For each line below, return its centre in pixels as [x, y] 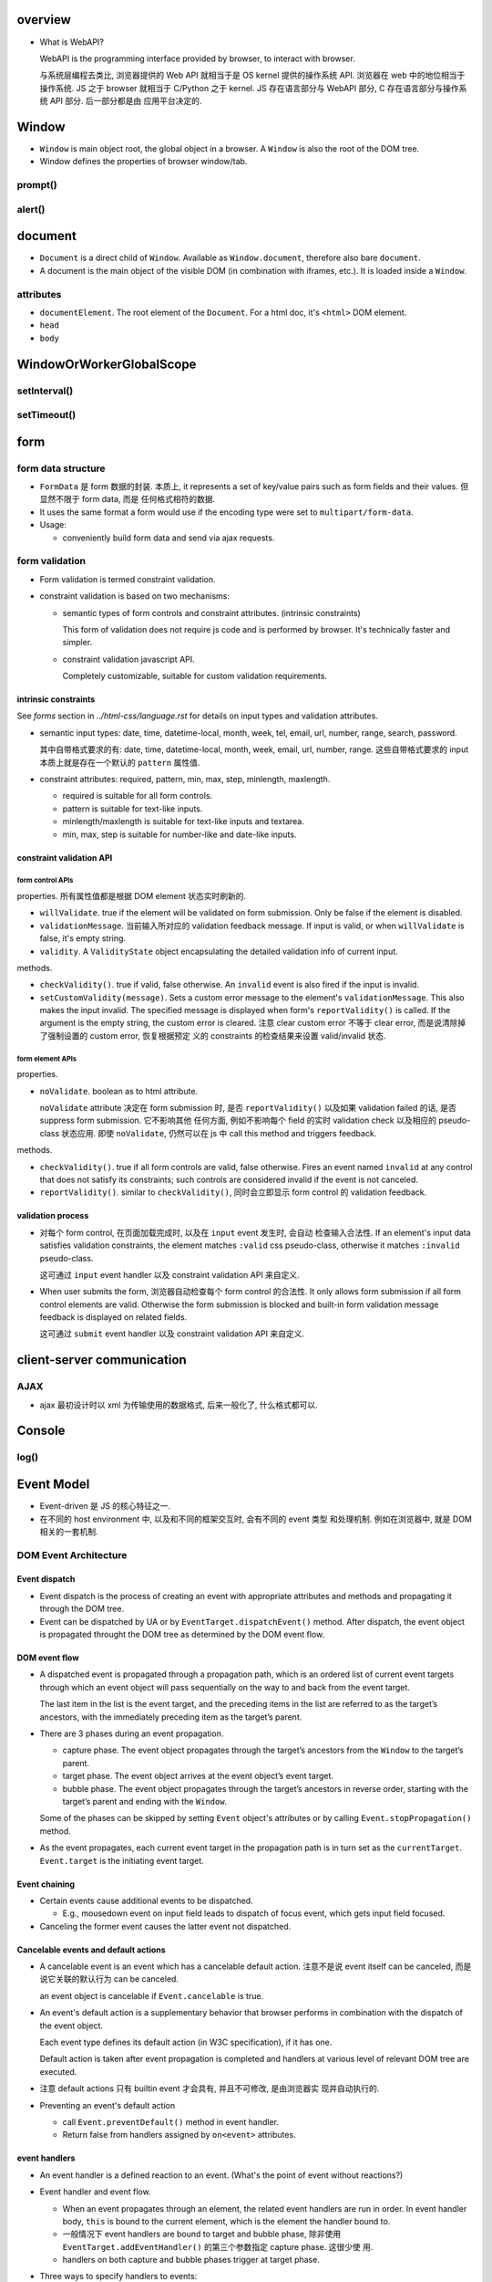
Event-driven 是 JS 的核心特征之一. [105, 1506]
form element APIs [47, 1059]
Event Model [53, 1485]
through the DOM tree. [82, 1609]
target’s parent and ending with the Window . [145, 1801]
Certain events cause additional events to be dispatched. [147, 1900]
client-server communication [102, 1360]
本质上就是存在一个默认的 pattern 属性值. [120, 762]
